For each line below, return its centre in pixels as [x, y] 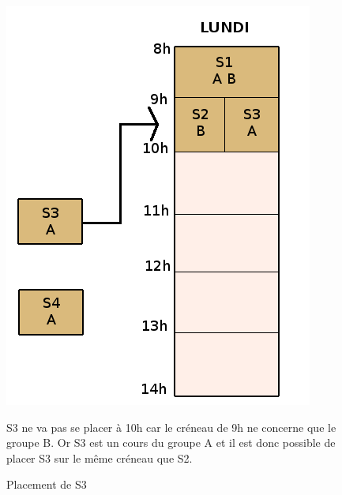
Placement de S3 [47, 484]
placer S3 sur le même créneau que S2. [100, 457]
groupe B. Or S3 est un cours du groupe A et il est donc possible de [171, 442]
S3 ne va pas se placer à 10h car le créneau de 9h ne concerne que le [171, 427]
